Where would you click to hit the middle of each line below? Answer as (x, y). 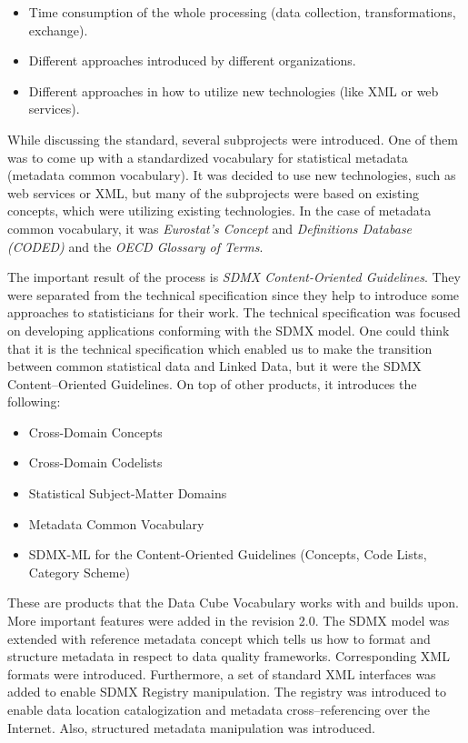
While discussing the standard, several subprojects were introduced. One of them (233, 139)
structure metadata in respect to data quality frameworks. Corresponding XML (229, 656)
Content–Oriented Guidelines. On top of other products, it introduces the (212, 383)
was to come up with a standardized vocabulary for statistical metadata (208, 157)
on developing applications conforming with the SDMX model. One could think (229, 330)
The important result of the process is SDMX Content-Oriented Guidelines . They (234, 277)
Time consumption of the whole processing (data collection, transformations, (242, 12)
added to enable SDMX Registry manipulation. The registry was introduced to (227, 692)
